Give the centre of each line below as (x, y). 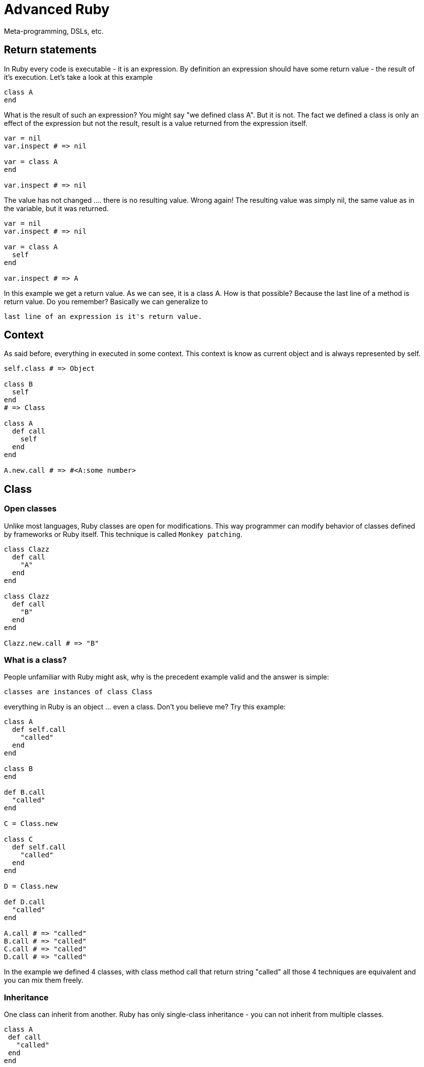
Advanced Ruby (57, 9)
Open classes (30, 509)
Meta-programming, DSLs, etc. (54, 31)
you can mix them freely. (44, 980)
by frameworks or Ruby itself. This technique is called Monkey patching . (123, 534)
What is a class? (35, 660)
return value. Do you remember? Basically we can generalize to (106, 301)
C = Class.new (31, 824)
